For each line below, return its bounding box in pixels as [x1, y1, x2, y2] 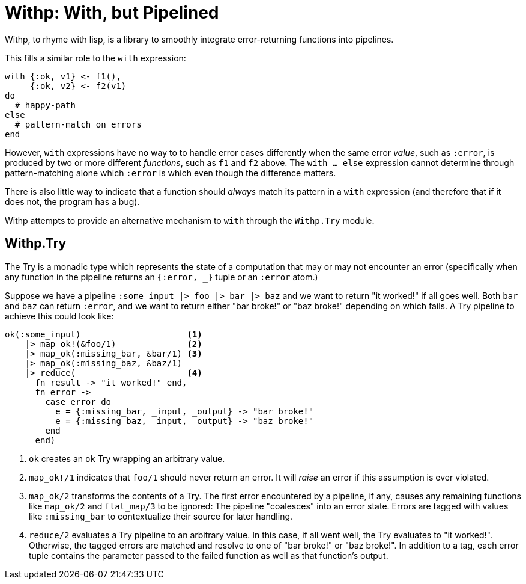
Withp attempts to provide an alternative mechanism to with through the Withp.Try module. [5, 215, 375, 226]
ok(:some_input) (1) [5, 329, 202, 339]
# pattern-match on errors [14, 119, 142, 129]
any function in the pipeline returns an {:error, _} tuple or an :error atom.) [5, 271, 318, 282]
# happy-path [14, 100, 76, 110]
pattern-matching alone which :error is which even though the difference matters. [5, 167, 336, 178]
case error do [45, 396, 112, 407]
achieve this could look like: [5, 310, 114, 321]
